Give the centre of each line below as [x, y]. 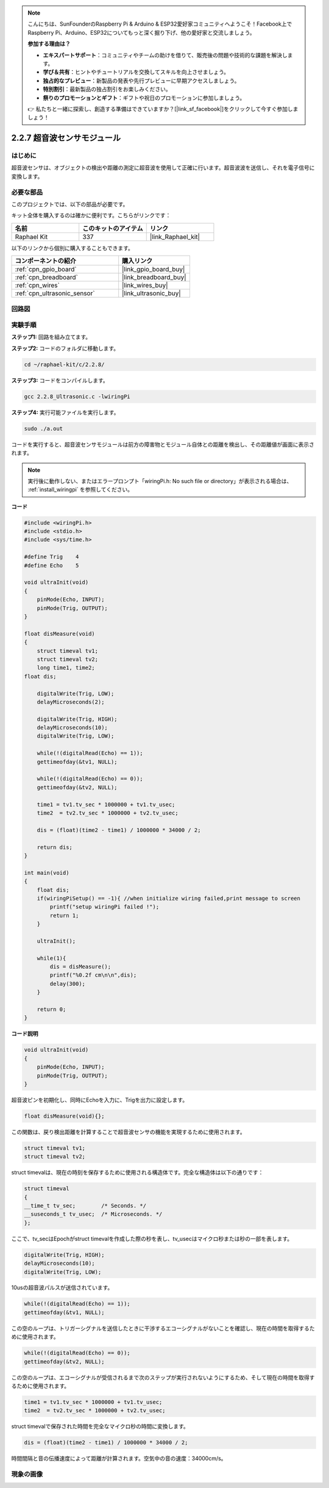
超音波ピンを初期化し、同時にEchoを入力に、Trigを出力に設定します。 [100, 1100]
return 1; [64, 915]
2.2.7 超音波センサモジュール [66, 138]
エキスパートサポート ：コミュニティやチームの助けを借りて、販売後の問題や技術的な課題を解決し [165, 55]
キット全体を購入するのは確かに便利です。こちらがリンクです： [91, 215]
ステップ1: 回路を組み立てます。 [51, 337]
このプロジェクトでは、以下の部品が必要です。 [70, 204]
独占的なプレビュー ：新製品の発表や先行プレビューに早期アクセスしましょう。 [141, 81]
